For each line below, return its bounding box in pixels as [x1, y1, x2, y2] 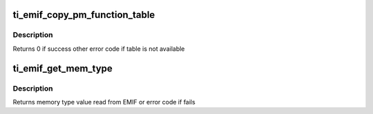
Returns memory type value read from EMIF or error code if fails [12, 98, 196, 106]
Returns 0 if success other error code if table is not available [12, 45, 185, 53]
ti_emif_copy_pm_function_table [12, 9, 155, 21]
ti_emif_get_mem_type [12, 62, 113, 74]
